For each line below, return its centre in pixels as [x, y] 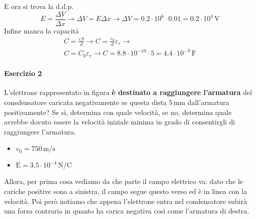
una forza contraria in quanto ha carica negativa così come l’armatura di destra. [127, 211]
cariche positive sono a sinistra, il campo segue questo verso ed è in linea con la [125, 191]
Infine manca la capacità [41, 30]
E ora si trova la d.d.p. [39, 6]
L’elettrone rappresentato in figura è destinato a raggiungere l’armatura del [128, 92]
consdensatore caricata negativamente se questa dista [85, 102]
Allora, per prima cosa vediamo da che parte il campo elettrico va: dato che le [123, 181]
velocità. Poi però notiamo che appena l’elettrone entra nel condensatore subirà [125, 201]
